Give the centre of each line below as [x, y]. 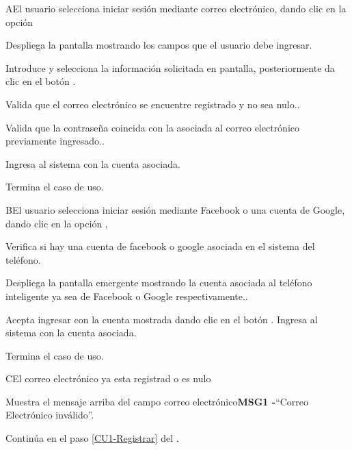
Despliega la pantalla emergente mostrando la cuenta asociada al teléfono [159, 283]
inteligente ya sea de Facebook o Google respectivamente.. [127, 296]
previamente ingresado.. [55, 141]
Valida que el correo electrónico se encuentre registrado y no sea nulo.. [153, 104]
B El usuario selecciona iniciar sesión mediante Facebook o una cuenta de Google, [175, 209]
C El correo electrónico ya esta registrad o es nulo [108, 378]
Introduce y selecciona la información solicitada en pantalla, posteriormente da [170, 67]
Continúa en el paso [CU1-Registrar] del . [92, 438]
